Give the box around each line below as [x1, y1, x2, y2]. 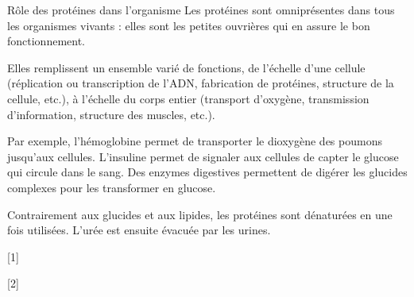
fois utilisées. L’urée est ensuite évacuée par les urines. [7, 222, 271, 238]
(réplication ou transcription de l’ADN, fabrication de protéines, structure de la [7, 75, 394, 91]
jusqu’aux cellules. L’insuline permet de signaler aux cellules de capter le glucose [7, 148, 399, 164]
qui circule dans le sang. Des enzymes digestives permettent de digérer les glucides [7, 164, 408, 180]
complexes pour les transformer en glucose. [7, 179, 216, 195]
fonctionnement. [7, 33, 86, 49]
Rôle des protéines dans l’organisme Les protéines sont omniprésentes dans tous [7, 2, 395, 17]
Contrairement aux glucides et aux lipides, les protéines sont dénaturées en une [7, 206, 393, 222]
